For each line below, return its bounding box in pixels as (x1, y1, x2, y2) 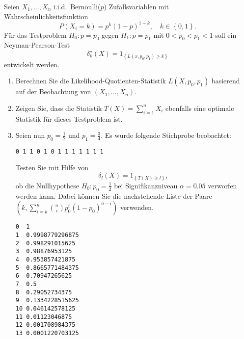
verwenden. (120, 202, 154, 212)
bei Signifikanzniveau (114, 180, 178, 190)
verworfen (208, 180, 237, 190)
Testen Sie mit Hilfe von (15, 162, 89, 172)
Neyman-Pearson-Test (4, 40, 70, 50)
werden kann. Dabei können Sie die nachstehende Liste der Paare (15, 190, 212, 201)
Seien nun (15, 130, 45, 140)
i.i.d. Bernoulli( (53, 1, 101, 11)
